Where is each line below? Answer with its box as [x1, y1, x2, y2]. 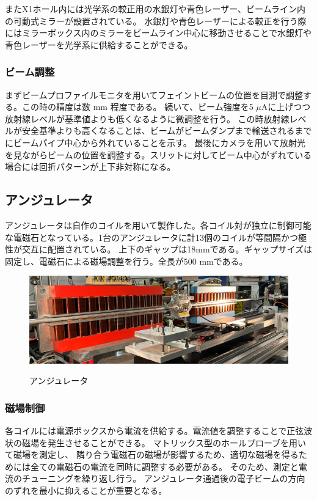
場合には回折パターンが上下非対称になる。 [5, 160, 176, 173]
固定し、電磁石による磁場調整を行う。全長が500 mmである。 [5, 254, 248, 267]
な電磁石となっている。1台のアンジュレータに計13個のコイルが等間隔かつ [5, 230, 299, 243]
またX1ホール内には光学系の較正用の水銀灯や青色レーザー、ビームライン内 [5, 2, 305, 15]
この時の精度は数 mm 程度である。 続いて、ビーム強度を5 [21, 100, 253, 113]
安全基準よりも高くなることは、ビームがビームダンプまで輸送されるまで [21, 124, 312, 137]
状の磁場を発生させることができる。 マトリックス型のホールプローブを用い [5, 436, 307, 449]
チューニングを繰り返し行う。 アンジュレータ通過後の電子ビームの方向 [21, 472, 305, 485]
